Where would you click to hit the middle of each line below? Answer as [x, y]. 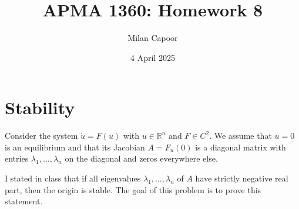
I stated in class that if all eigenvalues [73, 178]
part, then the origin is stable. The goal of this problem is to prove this [133, 189]
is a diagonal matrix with [241, 147]
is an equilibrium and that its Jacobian [75, 147]
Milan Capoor [153, 38]
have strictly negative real [242, 178]
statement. [24, 201]
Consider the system [41, 136]
